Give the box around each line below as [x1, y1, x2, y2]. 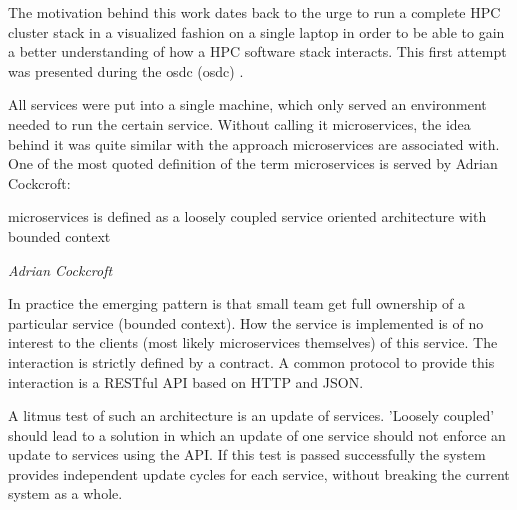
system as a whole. [8, 483, 123, 504]
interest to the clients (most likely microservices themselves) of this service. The [8, 332, 498, 353]
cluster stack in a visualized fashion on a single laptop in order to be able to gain [8, 21, 505, 42]
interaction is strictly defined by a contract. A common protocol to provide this [8, 351, 495, 372]
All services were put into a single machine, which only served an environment [8, 94, 487, 115]
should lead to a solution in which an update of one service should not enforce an [8, 424, 506, 445]
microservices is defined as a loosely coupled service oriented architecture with [8, 206, 487, 227]
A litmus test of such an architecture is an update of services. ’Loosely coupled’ [8, 405, 495, 426]
